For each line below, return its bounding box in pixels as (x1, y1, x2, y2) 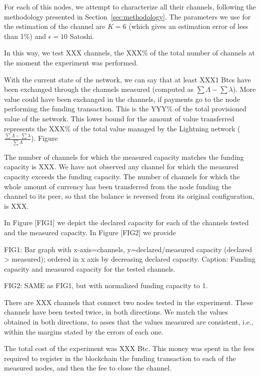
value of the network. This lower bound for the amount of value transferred (4, 113, 234, 123)
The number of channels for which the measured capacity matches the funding (4, 151, 244, 162)
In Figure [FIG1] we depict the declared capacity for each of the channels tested (4, 217, 249, 228)
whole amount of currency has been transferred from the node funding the (4, 181, 231, 191)
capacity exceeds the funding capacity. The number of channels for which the (4, 171, 240, 181)
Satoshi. (69, 30, 94, 41)
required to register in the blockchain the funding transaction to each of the (4, 353, 236, 363)
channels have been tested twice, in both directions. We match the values (4, 307, 228, 317)
